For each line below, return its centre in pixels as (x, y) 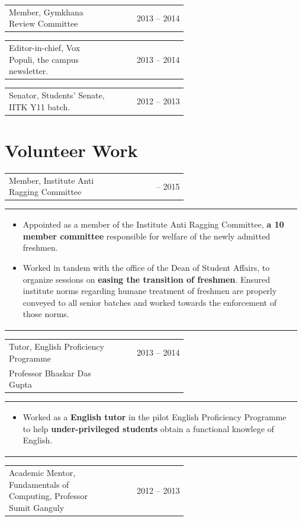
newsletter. (29, 71)
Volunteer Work (71, 150)
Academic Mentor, (42, 473)
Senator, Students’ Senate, (57, 95)
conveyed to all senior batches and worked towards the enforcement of (150, 302)
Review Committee (44, 23)
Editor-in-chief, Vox (45, 48)
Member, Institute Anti (52, 180)
